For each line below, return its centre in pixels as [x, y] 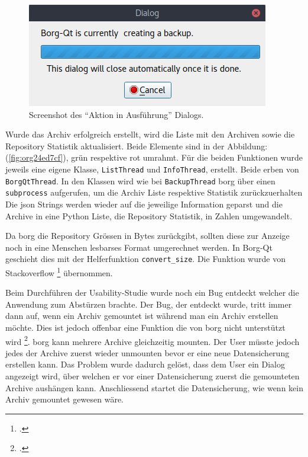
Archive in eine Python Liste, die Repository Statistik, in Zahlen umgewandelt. [149, 215]
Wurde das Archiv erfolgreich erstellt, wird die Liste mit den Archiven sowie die [150, 134]
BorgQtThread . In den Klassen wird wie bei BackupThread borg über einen [140, 180]
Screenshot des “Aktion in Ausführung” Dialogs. [116, 114]
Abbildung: [247, 146]
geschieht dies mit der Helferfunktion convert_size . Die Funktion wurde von [145, 259]
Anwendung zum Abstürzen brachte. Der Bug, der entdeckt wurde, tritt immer [149, 304]
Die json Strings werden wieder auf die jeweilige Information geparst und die [144, 204]
